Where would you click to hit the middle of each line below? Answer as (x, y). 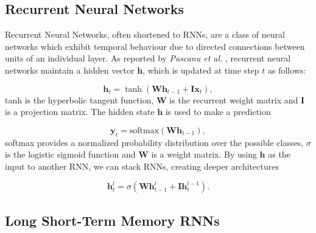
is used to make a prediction (218, 112)
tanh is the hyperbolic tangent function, (79, 99)
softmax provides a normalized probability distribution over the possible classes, (154, 142)
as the (279, 154)
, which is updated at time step (201, 70)
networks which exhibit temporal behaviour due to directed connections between (155, 46)
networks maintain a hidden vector (70, 70)
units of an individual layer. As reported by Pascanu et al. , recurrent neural (148, 58)
